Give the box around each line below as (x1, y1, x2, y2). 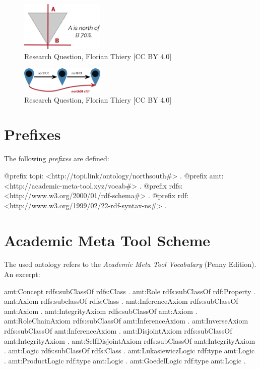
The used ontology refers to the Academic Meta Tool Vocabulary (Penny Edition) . (4, 259, 256, 269)
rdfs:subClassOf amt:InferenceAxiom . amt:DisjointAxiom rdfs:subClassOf (4, 326, 232, 336)
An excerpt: (4, 269, 40, 280)
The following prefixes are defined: (4, 153, 109, 164)
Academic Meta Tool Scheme (4, 229, 211, 250)
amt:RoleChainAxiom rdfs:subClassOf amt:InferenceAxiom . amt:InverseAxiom (4, 315, 248, 326)
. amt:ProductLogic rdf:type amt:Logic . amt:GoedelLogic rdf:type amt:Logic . (4, 355, 246, 365)
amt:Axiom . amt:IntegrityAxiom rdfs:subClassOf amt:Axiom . (4, 305, 198, 316)
